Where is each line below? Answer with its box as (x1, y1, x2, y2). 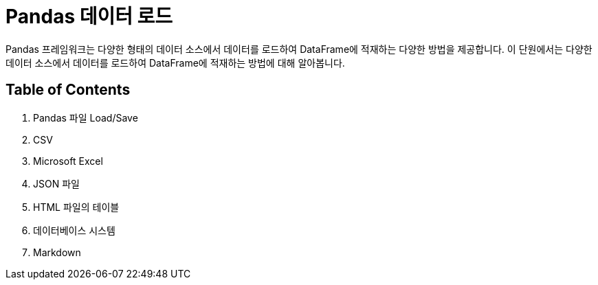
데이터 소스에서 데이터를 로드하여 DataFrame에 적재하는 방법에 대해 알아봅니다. (5, 56, 345, 69)
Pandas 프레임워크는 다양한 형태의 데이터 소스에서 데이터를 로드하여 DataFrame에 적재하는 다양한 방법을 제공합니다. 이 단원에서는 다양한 (5, 43, 593, 55)
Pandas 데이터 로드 (5, 5, 173, 28)
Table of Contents (5, 81, 131, 99)
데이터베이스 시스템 (33, 224, 115, 236)
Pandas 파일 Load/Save (33, 111, 138, 124)
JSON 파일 (33, 177, 80, 190)
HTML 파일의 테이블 (33, 201, 120, 213)
